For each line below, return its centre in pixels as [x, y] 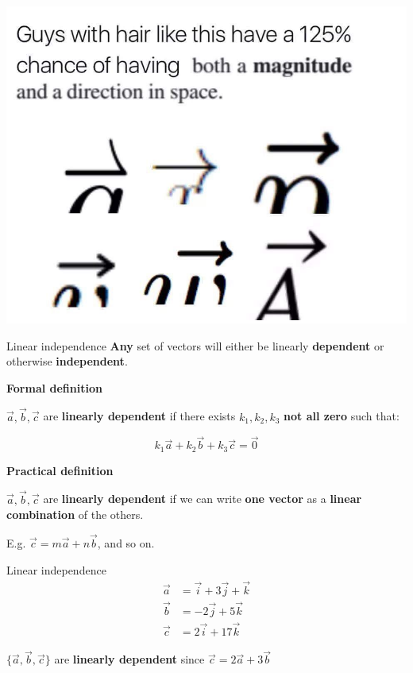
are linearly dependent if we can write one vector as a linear [203, 499]
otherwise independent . [67, 361]
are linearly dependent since [129, 659]
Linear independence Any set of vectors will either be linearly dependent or [195, 345]
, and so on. [126, 543]
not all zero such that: [342, 416]
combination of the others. [75, 514]
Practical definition [60, 470]
